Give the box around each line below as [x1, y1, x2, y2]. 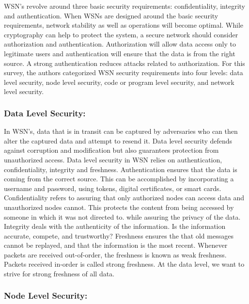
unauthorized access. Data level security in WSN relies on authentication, [4, 154, 222, 164]
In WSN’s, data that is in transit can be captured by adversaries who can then [4, 126, 238, 136]
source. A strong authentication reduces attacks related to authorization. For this [4, 58, 245, 68]
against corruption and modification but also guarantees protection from [4, 145, 219, 155]
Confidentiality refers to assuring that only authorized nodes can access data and [4, 192, 245, 203]
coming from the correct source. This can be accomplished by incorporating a [4, 174, 234, 184]
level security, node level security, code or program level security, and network [4, 77, 234, 87]
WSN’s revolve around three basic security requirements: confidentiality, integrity [4, 1, 245, 11]
